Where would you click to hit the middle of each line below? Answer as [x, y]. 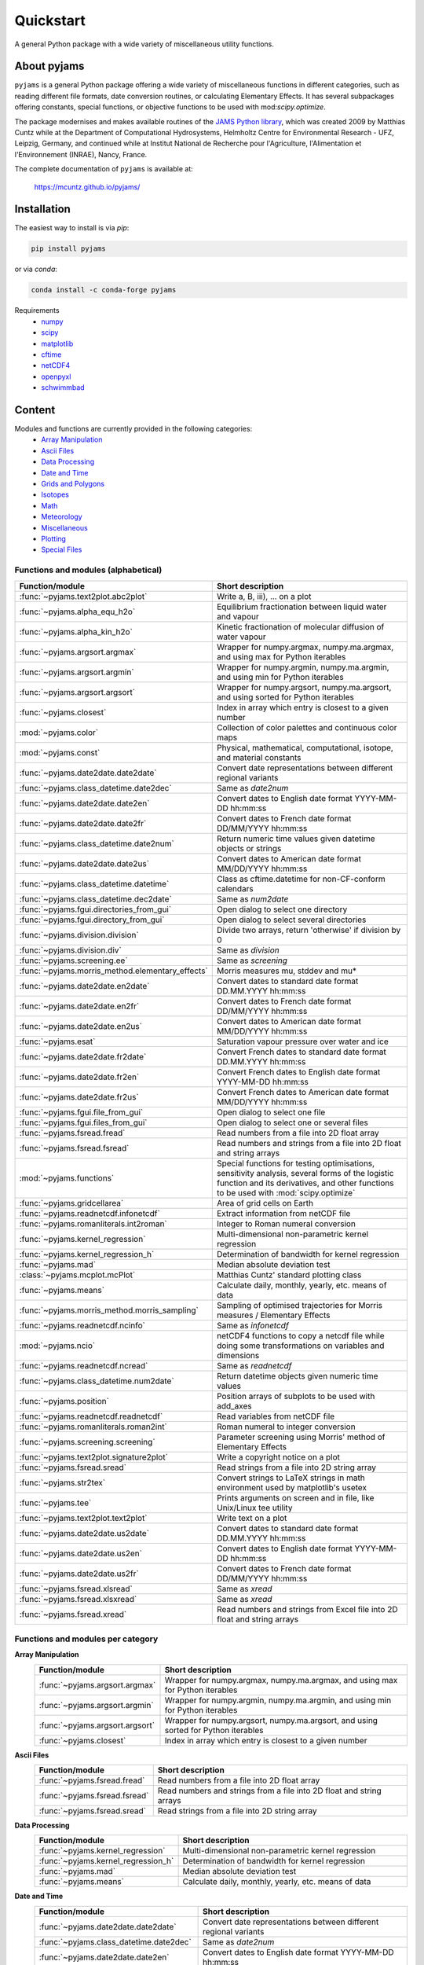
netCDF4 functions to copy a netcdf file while [300, 1335]
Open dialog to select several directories [291, 920]
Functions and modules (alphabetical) [88, 570]
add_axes [234, 1405]
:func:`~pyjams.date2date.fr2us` [79, 1096]
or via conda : [36, 269]
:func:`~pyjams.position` [64, 1401]
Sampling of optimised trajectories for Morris [299, 1305]
